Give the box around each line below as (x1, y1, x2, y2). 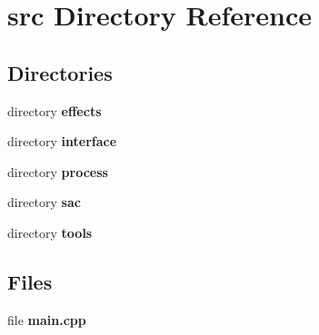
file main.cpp (7, 310, 86, 329)
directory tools (7, 222, 93, 241)
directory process (7, 162, 108, 181)
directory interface (7, 132, 117, 151)
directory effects (7, 101, 102, 120)
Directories (7, 58, 113, 86)
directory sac (7, 192, 81, 212)
